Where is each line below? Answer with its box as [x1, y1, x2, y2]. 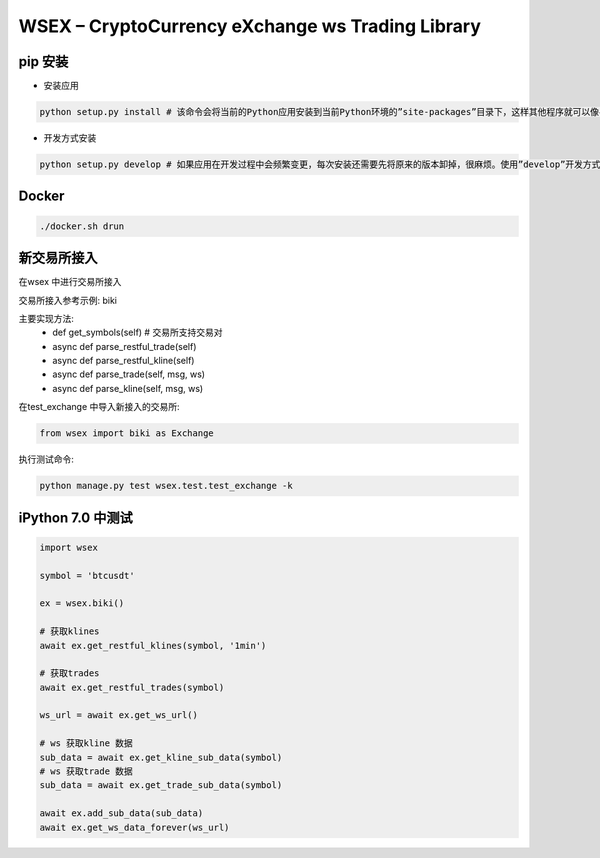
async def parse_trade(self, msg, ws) [52, 368, 205, 380]
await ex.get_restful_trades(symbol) [39, 681, 225, 693]
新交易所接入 [18, 250, 98, 267]
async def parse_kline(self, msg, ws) [52, 382, 204, 394]
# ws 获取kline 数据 [39, 738, 134, 749]
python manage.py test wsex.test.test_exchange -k [39, 480, 294, 492]
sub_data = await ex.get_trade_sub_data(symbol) [39, 780, 283, 791]
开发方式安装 [43, 132, 97, 144]
